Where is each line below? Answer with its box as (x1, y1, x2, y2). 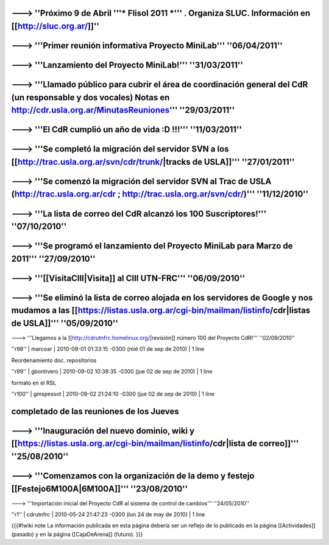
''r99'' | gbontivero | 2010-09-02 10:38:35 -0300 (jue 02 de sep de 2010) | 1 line (11, 368, 213, 375)
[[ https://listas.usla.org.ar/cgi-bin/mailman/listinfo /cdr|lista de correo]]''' (11, 438, 299, 449)
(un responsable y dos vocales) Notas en (11, 92, 170, 103)
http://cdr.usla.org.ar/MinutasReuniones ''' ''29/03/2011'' (11, 105, 235, 115)
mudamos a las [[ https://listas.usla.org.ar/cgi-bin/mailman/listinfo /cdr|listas (11, 305, 311, 316)
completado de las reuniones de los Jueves (11, 406, 179, 416)
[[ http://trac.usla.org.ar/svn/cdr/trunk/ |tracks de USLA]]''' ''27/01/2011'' (11, 156, 295, 167)
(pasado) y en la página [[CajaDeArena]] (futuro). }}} (11, 530, 143, 538)
